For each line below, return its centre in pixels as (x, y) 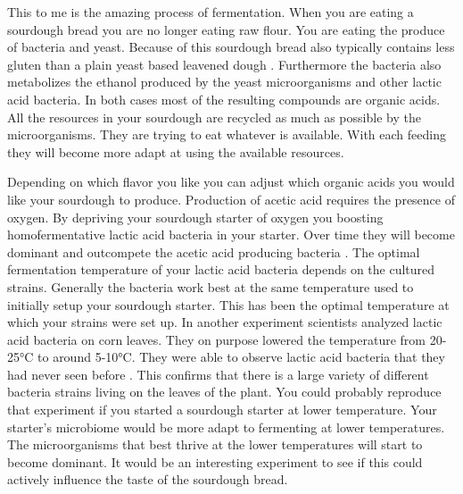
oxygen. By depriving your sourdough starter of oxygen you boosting (195, 217)
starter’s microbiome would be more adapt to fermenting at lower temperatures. (226, 427)
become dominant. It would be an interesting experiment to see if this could (215, 461)
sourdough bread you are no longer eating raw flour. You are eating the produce (226, 29)
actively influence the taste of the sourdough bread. (148, 479)
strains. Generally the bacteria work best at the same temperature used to (211, 286)
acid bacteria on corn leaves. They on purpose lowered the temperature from (217, 339)
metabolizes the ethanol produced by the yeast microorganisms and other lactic (224, 82)
